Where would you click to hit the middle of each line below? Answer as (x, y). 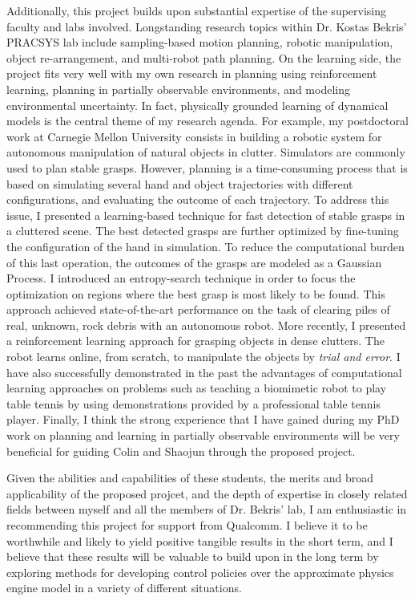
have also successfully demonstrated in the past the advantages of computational (204, 372)
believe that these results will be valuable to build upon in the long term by (193, 556)
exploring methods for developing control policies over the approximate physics (200, 572)
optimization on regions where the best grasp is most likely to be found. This (196, 293)
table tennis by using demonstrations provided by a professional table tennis (193, 403)
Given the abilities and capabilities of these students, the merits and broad (190, 478)
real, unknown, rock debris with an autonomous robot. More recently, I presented (206, 325)
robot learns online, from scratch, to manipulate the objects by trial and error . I (203, 357)
